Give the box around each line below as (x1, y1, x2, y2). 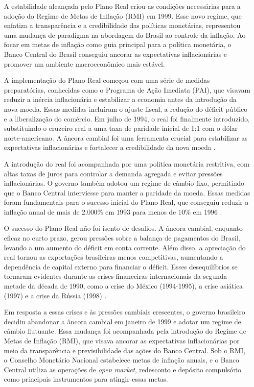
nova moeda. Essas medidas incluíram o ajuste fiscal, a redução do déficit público (4, 103, 248, 114)
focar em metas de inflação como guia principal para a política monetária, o (4, 39, 231, 49)
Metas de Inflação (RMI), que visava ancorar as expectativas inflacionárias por (4, 336, 240, 345)
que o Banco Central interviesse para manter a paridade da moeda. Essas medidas (4, 187, 251, 197)
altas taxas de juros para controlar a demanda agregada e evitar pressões (4, 168, 223, 178)
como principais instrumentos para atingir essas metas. (4, 374, 168, 384)
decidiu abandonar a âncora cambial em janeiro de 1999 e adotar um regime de (4, 316, 241, 326)
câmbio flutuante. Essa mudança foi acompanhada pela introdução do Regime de (4, 326, 246, 336)
